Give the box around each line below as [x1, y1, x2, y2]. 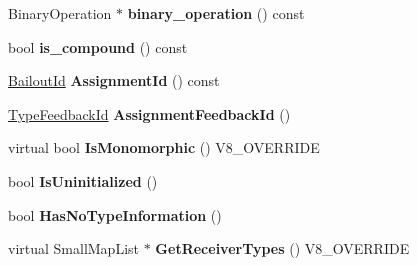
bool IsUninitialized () [8, 170, 158, 191]
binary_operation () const [127, 3, 305, 23]
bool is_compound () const [8, 36, 188, 57]
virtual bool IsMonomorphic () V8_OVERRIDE [8, 137, 320, 158]
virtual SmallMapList [8, 238, 140, 259]
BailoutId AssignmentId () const [8, 70, 220, 91]
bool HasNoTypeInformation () [8, 204, 222, 225]
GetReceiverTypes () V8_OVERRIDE [155, 238, 410, 259]
